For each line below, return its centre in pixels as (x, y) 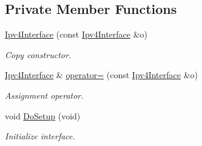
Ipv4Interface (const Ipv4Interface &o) (76, 34)
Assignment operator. (44, 95)
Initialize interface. (40, 136)
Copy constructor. (38, 54)
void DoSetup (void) (43, 115)
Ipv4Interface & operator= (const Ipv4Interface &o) (101, 75)
